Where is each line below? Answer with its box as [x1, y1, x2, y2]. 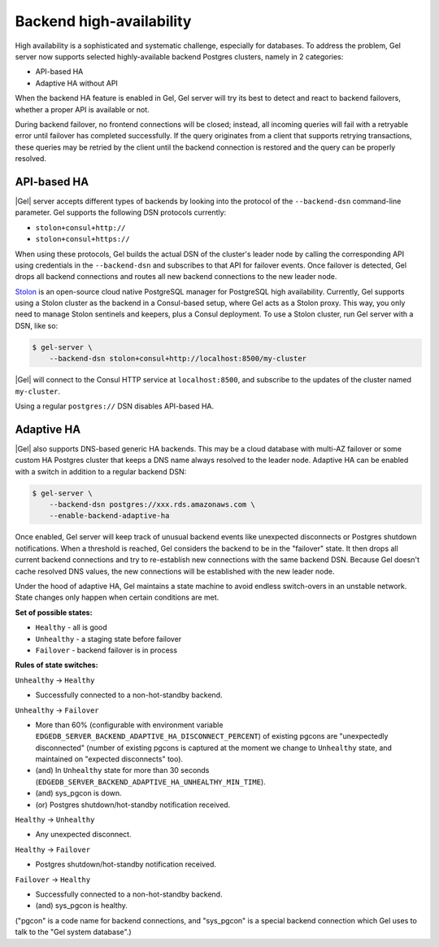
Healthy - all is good [35, 622, 107, 632]
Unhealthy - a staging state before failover [35, 634, 182, 644]
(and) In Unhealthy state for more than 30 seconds [35, 766, 210, 775]
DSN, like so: [15, 321, 59, 330]
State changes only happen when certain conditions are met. [15, 592, 219, 602]
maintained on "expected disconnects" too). [35, 754, 183, 764]
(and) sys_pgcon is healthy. [35, 901, 128, 910]
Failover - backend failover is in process [35, 645, 178, 655]
